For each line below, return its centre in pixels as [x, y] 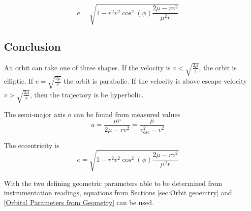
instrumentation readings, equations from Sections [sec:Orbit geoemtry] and [118, 193]
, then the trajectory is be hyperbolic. [87, 94]
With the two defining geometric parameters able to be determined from [113, 183]
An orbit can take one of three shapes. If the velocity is [87, 67]
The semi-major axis [35, 114]
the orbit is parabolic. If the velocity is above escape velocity [155, 81]
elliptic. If [19, 81]
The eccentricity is [32, 145]
